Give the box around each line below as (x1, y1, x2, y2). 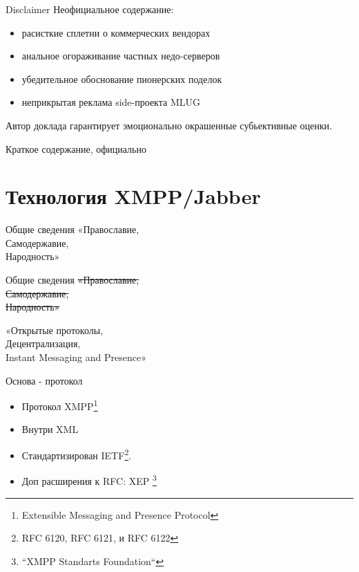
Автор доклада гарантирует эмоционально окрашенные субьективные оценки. (6, 118, 332, 132)
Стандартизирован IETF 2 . (21, 446, 132, 462)
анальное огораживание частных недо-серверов (21, 48, 220, 63)
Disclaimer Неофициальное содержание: (6, 2, 174, 16)
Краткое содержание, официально (6, 141, 146, 156)
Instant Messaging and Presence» (6, 350, 146, 365)
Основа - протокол (6, 373, 83, 387)
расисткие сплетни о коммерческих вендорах (21, 25, 211, 39)
